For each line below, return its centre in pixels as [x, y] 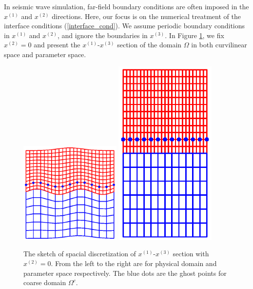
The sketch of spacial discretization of [80, 254]
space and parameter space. [45, 54]
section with [191, 254]
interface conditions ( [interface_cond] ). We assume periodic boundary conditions [125, 26]
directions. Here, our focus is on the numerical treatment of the [146, 16]
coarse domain [45, 282]
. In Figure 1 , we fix [195, 35]
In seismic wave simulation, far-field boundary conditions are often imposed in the [126, 6]
